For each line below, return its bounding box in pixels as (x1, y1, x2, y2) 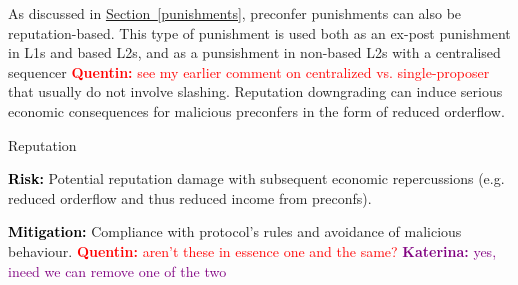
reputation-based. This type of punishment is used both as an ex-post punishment (8, 22, 511, 43)
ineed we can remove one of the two (8, 260, 227, 281)
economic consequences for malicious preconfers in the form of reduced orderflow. (8, 100, 505, 121)
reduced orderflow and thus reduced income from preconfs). (8, 187, 372, 208)
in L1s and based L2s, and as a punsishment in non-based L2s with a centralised (8, 42, 501, 63)
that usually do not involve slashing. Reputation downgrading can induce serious (8, 81, 503, 102)
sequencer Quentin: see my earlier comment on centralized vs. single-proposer (8, 61, 490, 82)
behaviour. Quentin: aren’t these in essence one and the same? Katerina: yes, (8, 240, 497, 261)
